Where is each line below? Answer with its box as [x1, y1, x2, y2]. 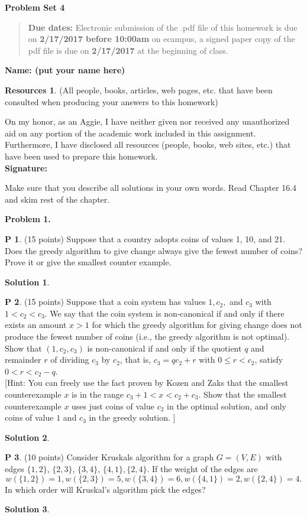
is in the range [72, 388, 124, 401]
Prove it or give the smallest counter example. [5, 256, 172, 268]
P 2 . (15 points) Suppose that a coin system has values [5, 295, 206, 308]
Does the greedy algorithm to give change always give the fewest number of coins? [5, 244, 302, 256]
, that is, [119, 353, 151, 366]
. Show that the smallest [198, 388, 287, 401]
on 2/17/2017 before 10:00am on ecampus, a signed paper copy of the [28, 32, 295, 45]
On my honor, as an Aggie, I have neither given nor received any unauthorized [5, 115, 290, 128]
